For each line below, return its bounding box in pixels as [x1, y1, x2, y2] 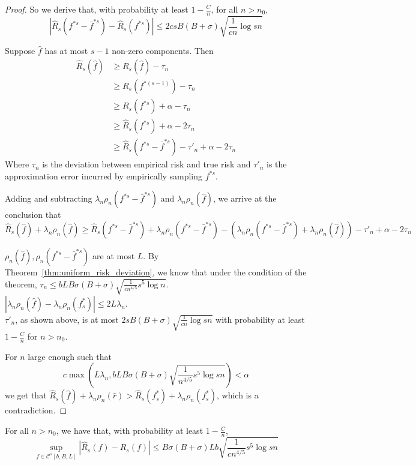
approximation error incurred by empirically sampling [5, 169, 203, 182]
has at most [44, 44, 88, 57]
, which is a [216, 389, 259, 401]
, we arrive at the [213, 192, 277, 205]
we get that [5, 389, 47, 401]
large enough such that [28, 350, 112, 362]
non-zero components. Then [112, 44, 214, 57]
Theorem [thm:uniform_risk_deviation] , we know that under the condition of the [5, 265, 307, 278]
